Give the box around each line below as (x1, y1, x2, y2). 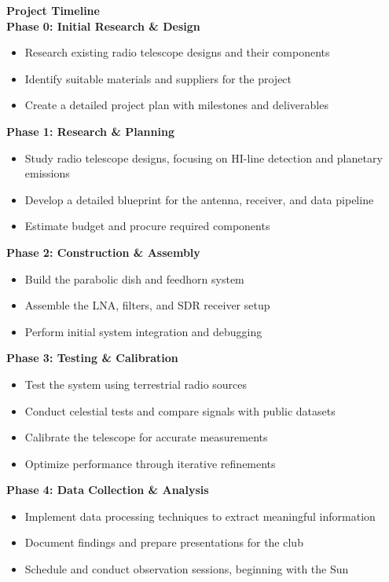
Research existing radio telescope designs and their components (24, 44, 330, 60)
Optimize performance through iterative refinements (24, 455, 276, 471)
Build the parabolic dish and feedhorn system (24, 270, 244, 287)
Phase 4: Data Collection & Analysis (6, 481, 209, 498)
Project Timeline (6, 2, 100, 18)
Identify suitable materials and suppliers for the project (24, 70, 292, 86)
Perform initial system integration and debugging (24, 323, 262, 339)
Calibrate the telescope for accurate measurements (24, 429, 268, 445)
